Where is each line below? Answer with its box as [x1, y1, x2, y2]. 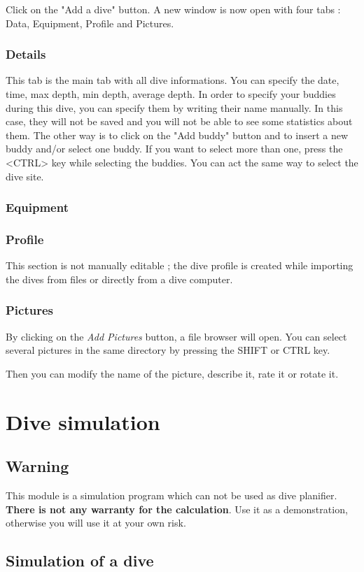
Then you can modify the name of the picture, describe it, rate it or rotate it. [6, 366, 339, 380]
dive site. [6, 169, 44, 183]
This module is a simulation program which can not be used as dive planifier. [6, 487, 337, 502]
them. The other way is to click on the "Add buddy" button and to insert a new [6, 127, 349, 142]
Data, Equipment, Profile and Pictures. [6, 15, 174, 30]
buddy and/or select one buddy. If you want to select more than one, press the [6, 141, 343, 156]
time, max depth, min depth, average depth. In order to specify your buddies [6, 87, 336, 101]
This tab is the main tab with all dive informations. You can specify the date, [6, 73, 339, 87]
